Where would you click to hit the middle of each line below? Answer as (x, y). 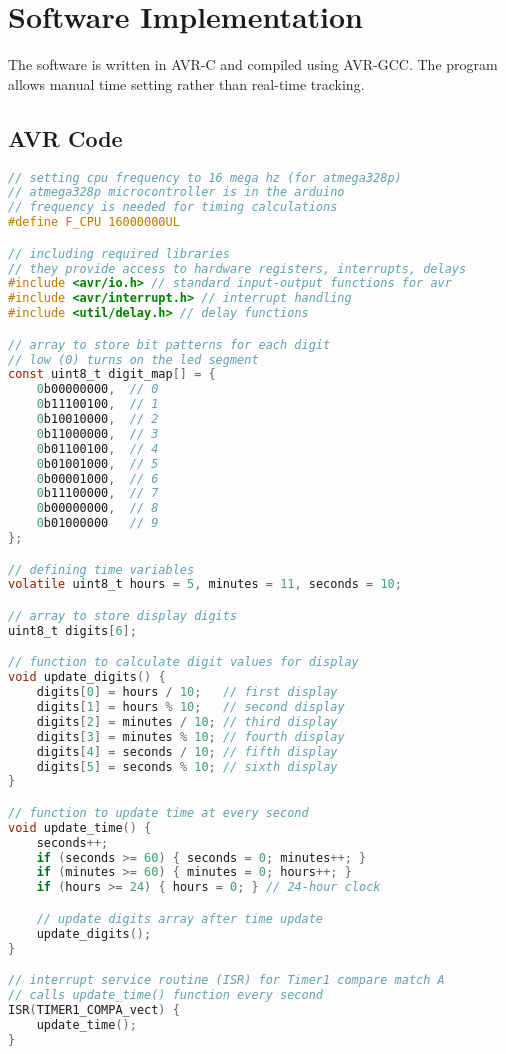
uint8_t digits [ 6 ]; (72, 630)
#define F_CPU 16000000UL (94, 222)
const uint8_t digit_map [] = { (112, 374)
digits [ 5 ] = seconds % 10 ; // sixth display (187, 766)
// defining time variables (101, 569)
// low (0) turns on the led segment (133, 359)
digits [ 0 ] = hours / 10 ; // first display (187, 692)
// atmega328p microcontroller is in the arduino (176, 192)
